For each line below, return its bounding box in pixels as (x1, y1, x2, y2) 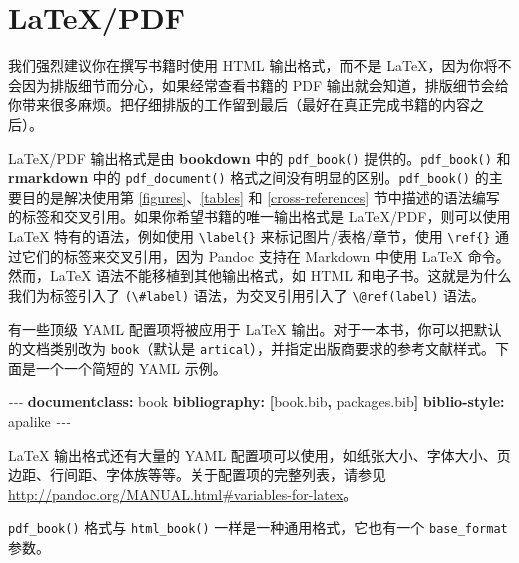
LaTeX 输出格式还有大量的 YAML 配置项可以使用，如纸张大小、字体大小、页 (8, 444, 511, 465)
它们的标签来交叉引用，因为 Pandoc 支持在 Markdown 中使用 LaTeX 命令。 (21, 245, 510, 266)
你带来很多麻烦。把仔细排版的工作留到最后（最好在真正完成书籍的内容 (8, 94, 470, 115)
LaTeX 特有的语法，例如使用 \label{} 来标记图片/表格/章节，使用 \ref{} (8, 226, 491, 246)
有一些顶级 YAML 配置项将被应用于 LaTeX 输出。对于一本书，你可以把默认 (8, 318, 502, 339)
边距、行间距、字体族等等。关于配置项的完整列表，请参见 (8, 464, 386, 485)
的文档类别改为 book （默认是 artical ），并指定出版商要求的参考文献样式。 (8, 338, 496, 359)
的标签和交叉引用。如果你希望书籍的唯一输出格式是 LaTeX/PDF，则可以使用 (8, 206, 511, 227)
